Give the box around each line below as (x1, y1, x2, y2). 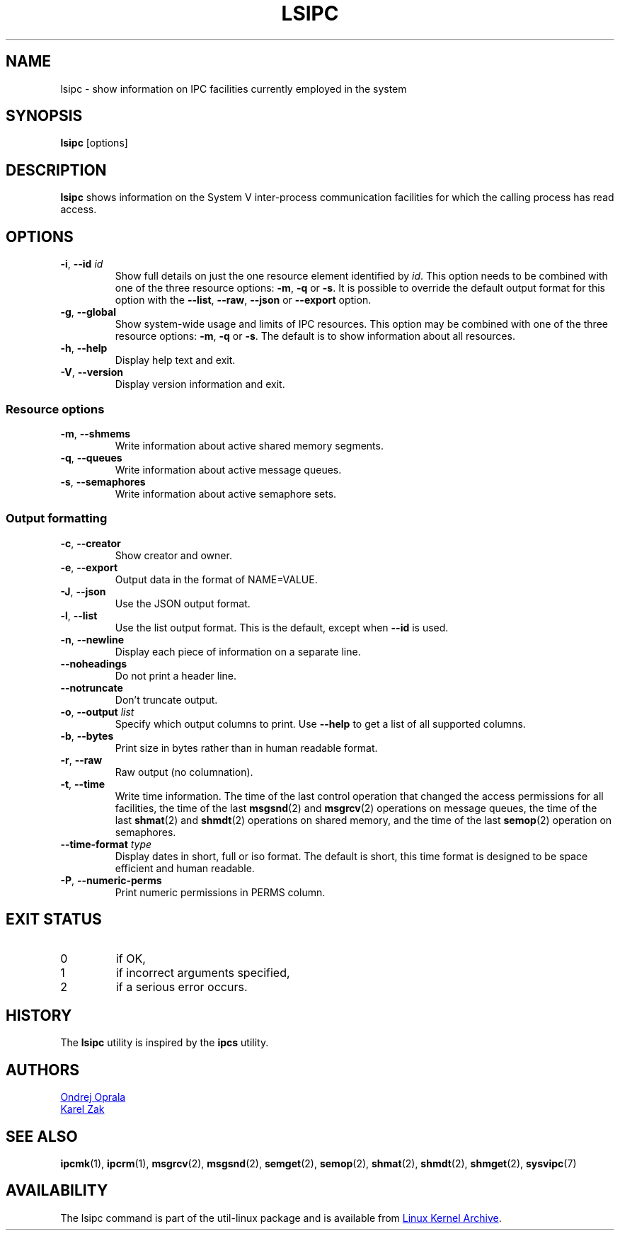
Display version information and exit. (115, 378, 285, 391)
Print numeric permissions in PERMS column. (115, 886, 326, 898)
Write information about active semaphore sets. (115, 487, 337, 500)
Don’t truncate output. (115, 693, 218, 706)
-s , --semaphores (60, 475, 146, 488)
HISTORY (6, 1006, 72, 1024)
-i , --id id (60, 258, 103, 270)
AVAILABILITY (6, 1181, 108, 1200)
